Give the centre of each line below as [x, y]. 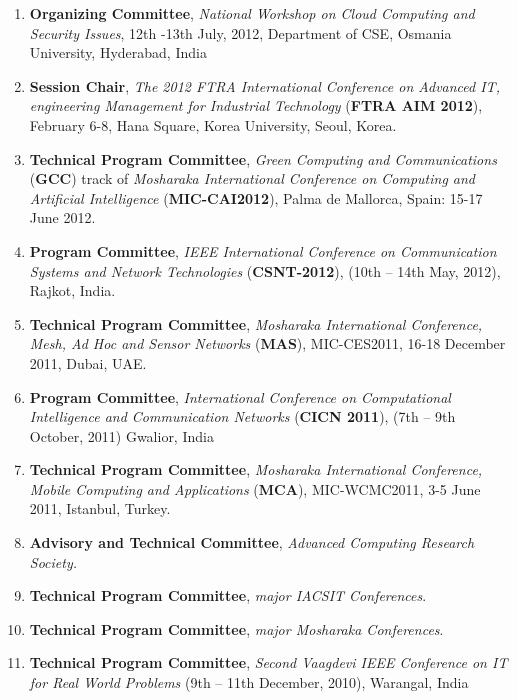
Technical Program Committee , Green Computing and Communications [263, 158]
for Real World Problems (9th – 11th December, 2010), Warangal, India [249, 682]
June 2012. [62, 217]
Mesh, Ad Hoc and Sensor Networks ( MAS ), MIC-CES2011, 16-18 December [267, 343]
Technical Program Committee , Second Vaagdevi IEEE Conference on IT [268, 662]
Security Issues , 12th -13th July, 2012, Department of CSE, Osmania [240, 32]
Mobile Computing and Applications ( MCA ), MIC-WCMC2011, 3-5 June [255, 488]
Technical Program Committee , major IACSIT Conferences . [228, 595]
